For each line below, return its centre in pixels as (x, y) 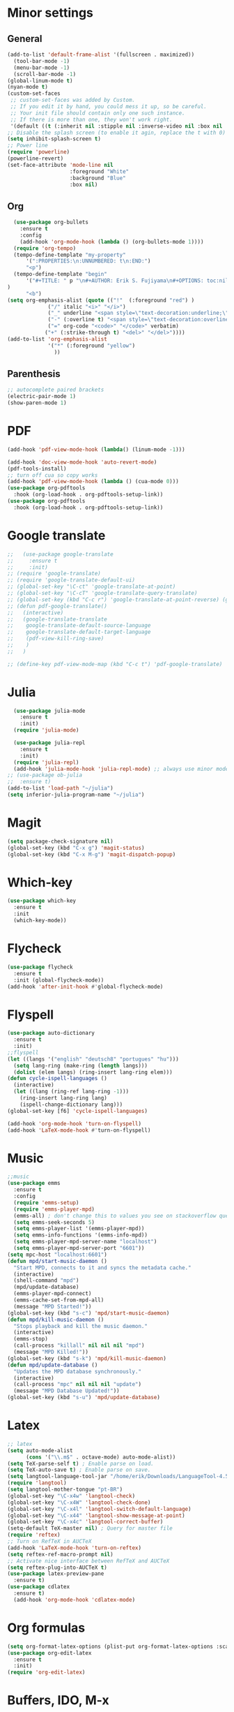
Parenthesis (34, 374)
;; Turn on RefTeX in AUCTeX (49, 1542)
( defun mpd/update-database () (53, 1365)
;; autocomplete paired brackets (56, 390)
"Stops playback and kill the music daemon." (81, 1326)
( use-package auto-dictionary (51, 1033)
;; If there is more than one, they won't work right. (91, 119)
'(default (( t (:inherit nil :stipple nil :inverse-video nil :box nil (116, 126)
